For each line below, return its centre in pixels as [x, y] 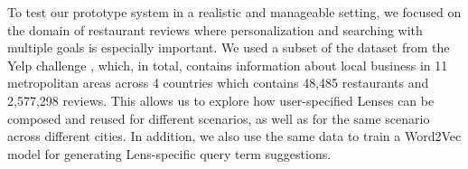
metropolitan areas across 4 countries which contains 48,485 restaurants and [218, 83]
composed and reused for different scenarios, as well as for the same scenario [219, 118]
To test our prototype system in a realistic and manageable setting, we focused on [234, 12]
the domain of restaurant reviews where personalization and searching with [215, 29]
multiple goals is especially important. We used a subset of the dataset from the [229, 47]
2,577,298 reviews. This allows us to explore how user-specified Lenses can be [221, 100]
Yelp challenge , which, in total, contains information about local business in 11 [228, 65]
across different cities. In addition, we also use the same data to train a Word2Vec [234, 136]
